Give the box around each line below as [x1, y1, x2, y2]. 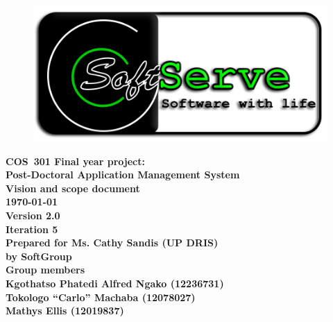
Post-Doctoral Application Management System [6, 167, 240, 182]
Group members [6, 262, 85, 277]
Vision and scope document [6, 180, 140, 195]
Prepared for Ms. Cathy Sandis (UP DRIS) [6, 235, 219, 250]
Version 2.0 [6, 207, 60, 222]
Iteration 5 [6, 221, 58, 236]
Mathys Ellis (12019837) [6, 303, 124, 318]
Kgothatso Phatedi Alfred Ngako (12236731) [6, 276, 224, 290]
